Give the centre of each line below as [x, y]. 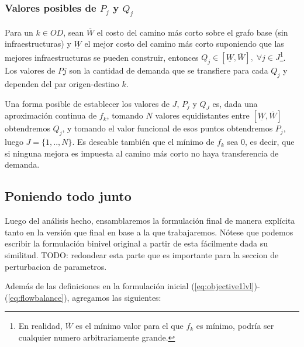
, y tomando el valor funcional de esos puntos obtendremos [167, 128]
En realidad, [40, 326]
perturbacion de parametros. [56, 266]
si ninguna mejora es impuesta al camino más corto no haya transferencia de [142, 153]
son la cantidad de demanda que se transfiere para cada [169, 70]
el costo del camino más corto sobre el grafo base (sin [192, 32]
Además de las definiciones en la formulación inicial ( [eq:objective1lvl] [129, 286]
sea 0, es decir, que [261, 142]
